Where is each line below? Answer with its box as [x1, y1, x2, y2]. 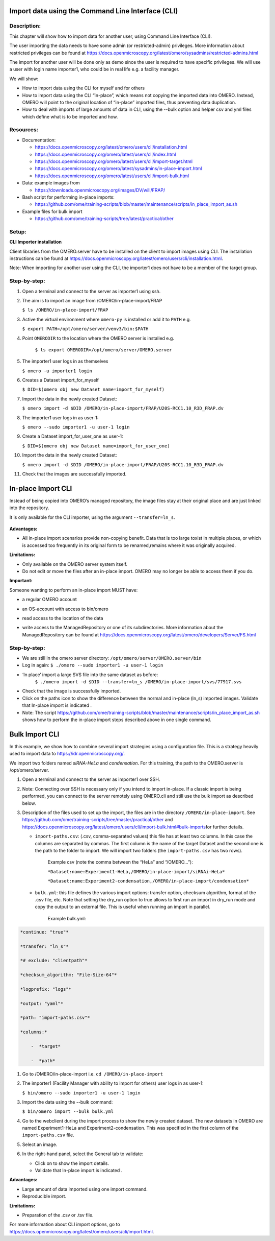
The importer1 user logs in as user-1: [22, 414, 99, 421]
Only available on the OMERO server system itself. [22, 561, 127, 567]
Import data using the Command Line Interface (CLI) [9, 7, 178, 15]
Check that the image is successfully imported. [22, 688, 121, 694]
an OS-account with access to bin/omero [22, 606, 109, 612]
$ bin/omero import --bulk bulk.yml [22, 1109, 114, 1114]
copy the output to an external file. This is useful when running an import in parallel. [35, 904, 211, 910]
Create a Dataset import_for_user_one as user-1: [22, 433, 123, 439]
